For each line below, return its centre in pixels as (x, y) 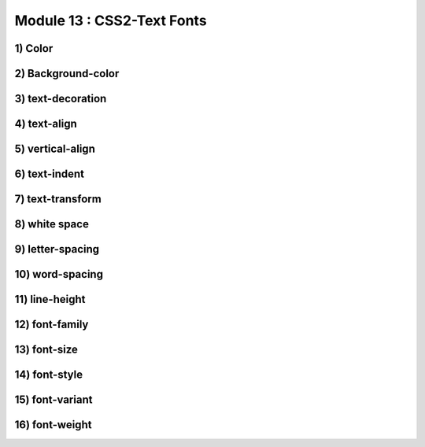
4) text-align (46, 124)
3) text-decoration (61, 99)
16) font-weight (53, 425)
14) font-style (48, 375)
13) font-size (46, 350)
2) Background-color (67, 74)
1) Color (34, 48)
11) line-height (50, 299)
